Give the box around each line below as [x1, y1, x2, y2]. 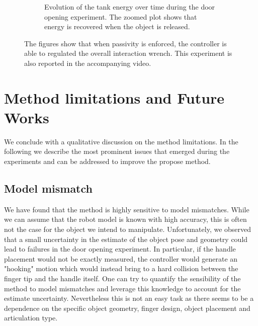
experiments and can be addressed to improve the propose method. [4, 156, 211, 167]
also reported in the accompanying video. [24, 57, 151, 68]
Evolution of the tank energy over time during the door [44, 2, 215, 12]
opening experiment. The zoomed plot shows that [44, 11, 197, 22]
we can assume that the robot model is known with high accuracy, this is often [4, 214, 247, 224]
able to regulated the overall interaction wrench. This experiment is [24, 48, 232, 58]
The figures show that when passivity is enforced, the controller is [24, 38, 227, 48]
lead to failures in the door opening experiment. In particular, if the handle [4, 243, 236, 254]
